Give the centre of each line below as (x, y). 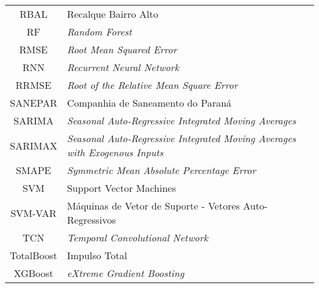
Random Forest (99, 32)
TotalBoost (34, 255)
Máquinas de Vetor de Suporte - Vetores (153, 206)
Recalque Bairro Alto (113, 14)
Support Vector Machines (121, 188)
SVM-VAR (34, 213)
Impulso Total (97, 255)
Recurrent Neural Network (123, 67)
